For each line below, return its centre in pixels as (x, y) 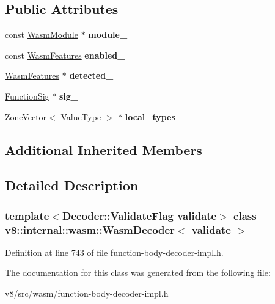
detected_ (91, 75)
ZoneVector (26, 116)
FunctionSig (27, 96)
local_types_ (154, 116)
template (27, 215)
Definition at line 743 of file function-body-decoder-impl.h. (114, 252)
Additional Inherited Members (104, 149)
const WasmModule (42, 34)
